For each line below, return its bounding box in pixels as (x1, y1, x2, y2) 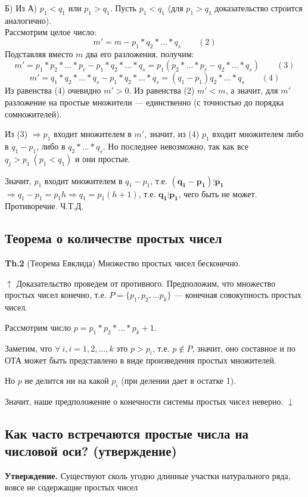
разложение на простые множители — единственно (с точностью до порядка (5, 95, 284, 108)
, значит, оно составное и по (192, 341, 296, 354)
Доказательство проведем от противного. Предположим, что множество (16, 277, 276, 289)
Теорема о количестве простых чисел (5, 229, 222, 247)
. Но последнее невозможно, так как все (102, 139, 249, 152)
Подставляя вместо (5, 47, 73, 60)
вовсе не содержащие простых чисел (5, 481, 138, 493)
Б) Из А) (5, 2, 38, 14)
